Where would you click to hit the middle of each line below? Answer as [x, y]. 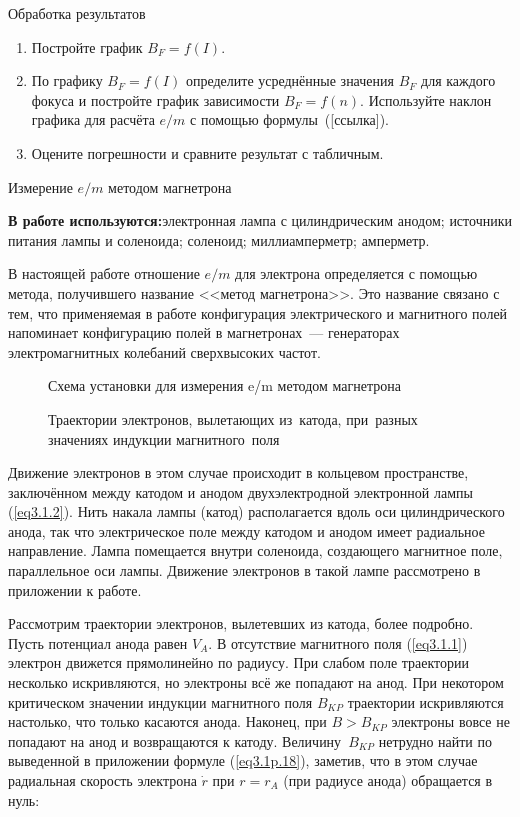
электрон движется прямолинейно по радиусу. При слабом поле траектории [239, 662]
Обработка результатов [77, 13]
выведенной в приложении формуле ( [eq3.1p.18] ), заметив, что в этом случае [243, 760]
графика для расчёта [93, 119]
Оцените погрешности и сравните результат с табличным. [207, 152]
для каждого [458, 80]
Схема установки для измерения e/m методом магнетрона [224, 385]
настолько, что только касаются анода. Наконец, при [167, 721]
